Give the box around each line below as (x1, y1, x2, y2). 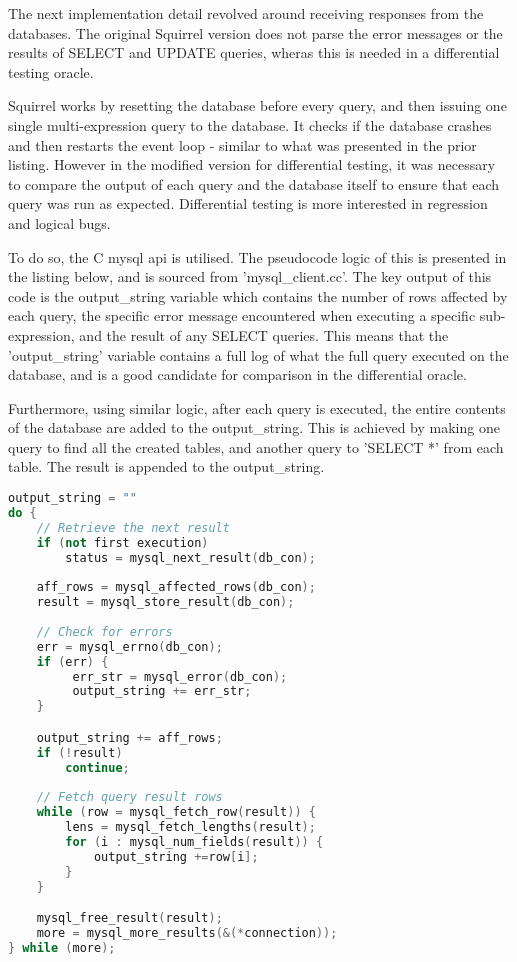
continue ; (65, 760, 130, 775)
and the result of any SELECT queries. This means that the (79, 324, 449, 345)
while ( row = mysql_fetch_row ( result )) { (36, 805, 316, 820)
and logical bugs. (8, 212, 111, 233)
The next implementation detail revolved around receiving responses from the (8, 3, 484, 23)
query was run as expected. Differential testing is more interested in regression (8, 193, 488, 214)
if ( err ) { (36, 654, 109, 669)
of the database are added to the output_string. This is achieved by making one (8, 417, 500, 438)
